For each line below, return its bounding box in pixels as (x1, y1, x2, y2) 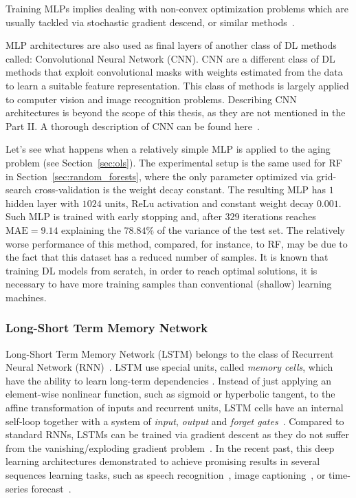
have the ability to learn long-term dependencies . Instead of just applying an (5, 373, 332, 387)
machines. (5, 290, 47, 304)
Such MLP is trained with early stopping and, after (5, 209, 222, 224)
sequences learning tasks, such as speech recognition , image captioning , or (5, 468, 326, 482)
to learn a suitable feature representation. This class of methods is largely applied (5, 78, 349, 92)
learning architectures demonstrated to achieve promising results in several (5, 454, 320, 468)
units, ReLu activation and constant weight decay (104, 195, 314, 210)
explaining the (61, 222, 121, 237)
